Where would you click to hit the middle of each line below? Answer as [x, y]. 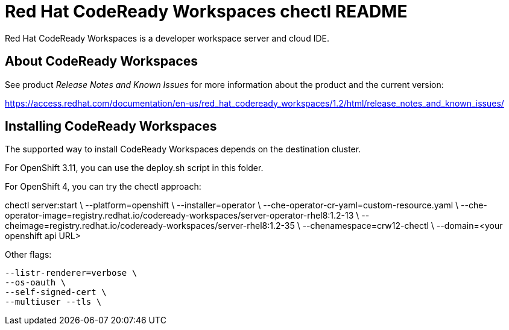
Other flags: [28, 255]
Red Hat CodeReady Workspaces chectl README [206, 11]
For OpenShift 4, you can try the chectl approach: [103, 187]
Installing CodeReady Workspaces [111, 126]
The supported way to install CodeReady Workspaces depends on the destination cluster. [183, 149]
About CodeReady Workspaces [101, 61]
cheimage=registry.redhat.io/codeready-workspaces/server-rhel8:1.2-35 [150, 226]
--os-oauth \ [36, 283]
